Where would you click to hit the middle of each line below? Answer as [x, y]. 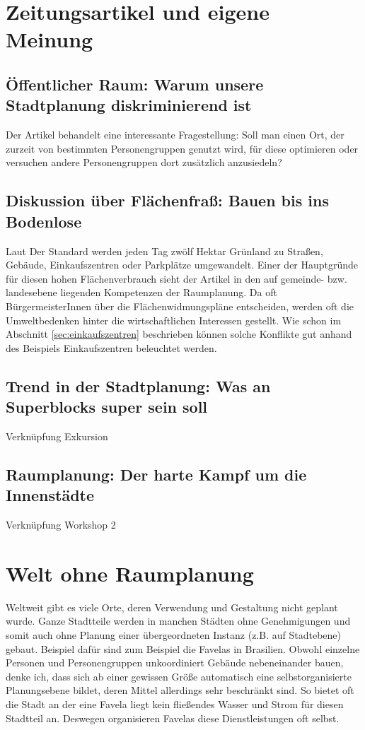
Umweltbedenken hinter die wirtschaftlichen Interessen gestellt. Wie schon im [174, 320]
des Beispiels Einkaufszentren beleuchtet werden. [111, 347]
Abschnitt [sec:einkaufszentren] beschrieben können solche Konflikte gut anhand [179, 334]
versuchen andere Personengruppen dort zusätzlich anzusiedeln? [144, 162]
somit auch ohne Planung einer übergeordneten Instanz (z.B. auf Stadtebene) [173, 634]
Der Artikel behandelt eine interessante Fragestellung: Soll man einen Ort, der [175, 135]
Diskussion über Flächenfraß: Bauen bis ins [167, 200]
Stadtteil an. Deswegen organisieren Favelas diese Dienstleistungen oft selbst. [173, 718]
